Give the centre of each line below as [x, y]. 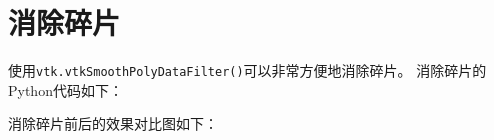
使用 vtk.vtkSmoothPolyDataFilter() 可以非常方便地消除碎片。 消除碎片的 [247, 70]
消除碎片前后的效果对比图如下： [113, 123]
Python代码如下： [65, 89]
